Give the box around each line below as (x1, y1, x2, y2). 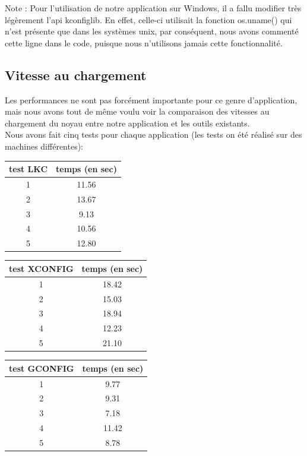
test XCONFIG (9, 262, 74, 274)
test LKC (9, 163, 48, 175)
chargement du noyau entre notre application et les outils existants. (5, 116, 250, 129)
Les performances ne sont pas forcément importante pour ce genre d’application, (5, 93, 297, 106)
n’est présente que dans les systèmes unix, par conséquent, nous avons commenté (5, 25, 299, 37)
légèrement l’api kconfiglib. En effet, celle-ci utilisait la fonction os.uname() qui (5, 13, 292, 26)
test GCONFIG (9, 362, 74, 374)
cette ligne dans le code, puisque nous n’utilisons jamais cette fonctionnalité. (5, 36, 283, 49)
